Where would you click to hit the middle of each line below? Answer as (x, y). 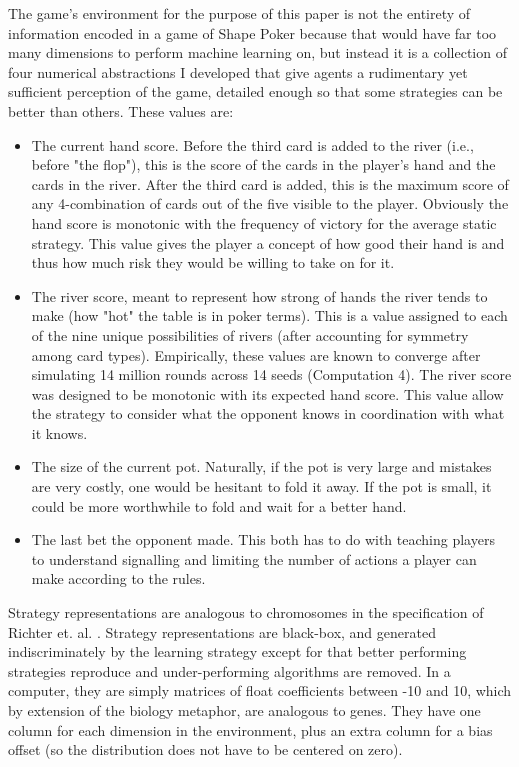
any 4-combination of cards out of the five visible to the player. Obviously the (270, 203)
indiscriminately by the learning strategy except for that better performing (237, 651)
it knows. (59, 432)
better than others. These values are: (121, 110)
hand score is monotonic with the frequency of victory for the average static (264, 222)
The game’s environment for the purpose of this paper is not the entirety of (239, 13)
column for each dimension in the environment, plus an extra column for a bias (250, 729)
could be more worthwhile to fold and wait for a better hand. (219, 505)
